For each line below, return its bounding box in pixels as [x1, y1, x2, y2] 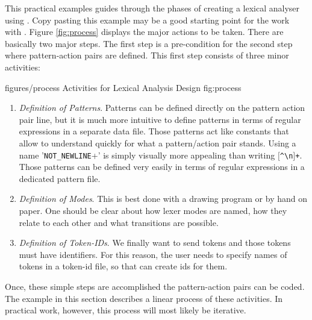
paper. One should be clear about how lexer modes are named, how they [19, 204, 287, 216]
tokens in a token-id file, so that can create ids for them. [19, 260, 228, 272]
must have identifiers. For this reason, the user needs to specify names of [19, 248, 287, 260]
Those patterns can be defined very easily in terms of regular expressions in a [19, 160, 305, 173]
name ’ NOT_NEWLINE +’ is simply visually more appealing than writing [19, 148, 275, 161]
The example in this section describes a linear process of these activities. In [5, 292, 283, 304]
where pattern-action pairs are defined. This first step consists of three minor [5, 49, 289, 61]
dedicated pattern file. [19, 172, 101, 184]
